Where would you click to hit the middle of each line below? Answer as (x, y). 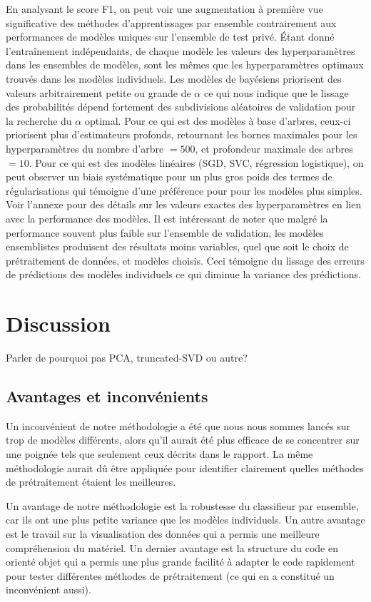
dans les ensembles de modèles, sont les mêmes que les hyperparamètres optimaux (185, 65)
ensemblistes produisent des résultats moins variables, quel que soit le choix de (177, 246)
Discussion (58, 323)
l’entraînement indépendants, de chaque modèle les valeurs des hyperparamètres (181, 50)
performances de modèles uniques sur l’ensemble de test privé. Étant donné (170, 37)
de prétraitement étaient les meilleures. (91, 482)
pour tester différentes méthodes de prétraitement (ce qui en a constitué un (170, 575)
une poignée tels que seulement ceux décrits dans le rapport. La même (159, 453)
